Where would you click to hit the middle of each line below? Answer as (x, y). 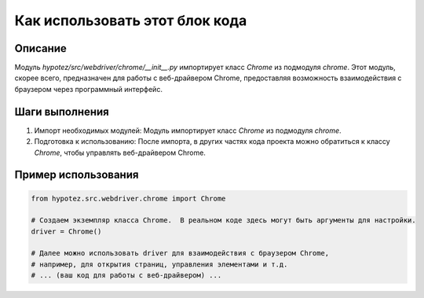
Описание (40, 48)
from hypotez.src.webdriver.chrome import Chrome (128, 198)
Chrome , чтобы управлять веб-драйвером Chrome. (120, 153)
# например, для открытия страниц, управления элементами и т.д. (159, 264)
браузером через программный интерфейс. (88, 89)
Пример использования (77, 175)
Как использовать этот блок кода (131, 20)
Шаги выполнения (62, 111)
